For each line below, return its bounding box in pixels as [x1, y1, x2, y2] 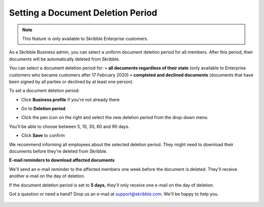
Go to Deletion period [21, 105, 66, 112]
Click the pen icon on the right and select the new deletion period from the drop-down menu [21, 115, 208, 121]
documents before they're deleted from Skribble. [9, 148, 108, 154]
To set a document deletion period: [9, 88, 80, 94]
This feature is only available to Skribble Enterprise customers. [22, 36, 149, 41]
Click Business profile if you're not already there [21, 97, 120, 103]
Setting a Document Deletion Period [9, 7, 157, 18]
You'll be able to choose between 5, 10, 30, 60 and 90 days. [9, 124, 130, 129]
